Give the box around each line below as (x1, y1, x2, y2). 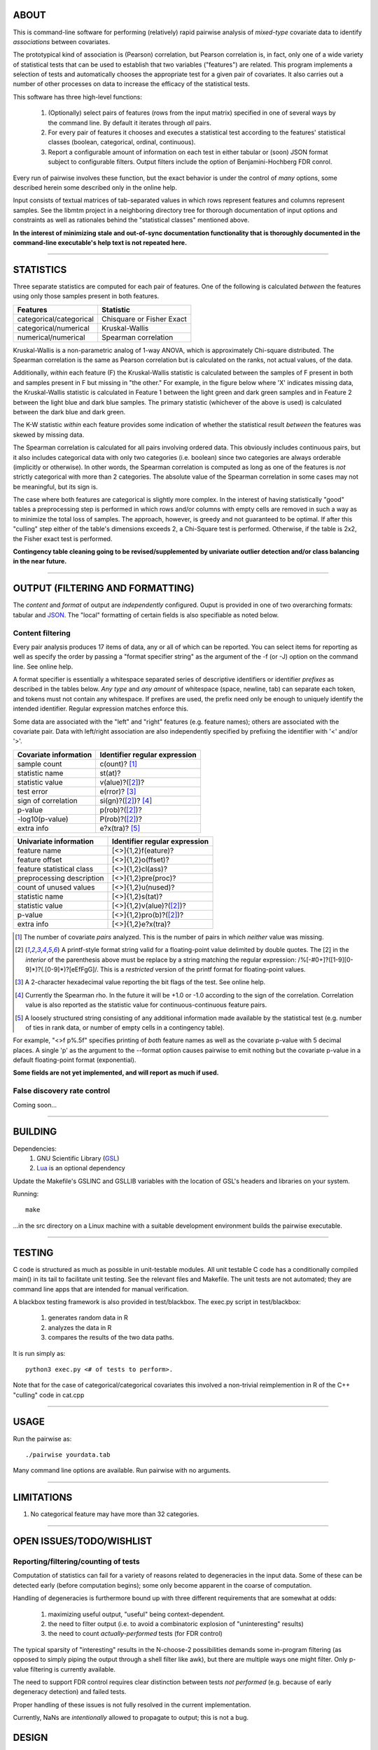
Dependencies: (13, 1144, 57, 1153)
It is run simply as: (13, 1349, 66, 1357)
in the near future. (13, 557, 67, 566)
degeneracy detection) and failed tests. (13, 1688, 127, 1696)
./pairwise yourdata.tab (25, 1450, 111, 1459)
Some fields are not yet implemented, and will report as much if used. (13, 1068, 219, 1077)
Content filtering (13, 628, 71, 638)
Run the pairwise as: (13, 1434, 72, 1443)
